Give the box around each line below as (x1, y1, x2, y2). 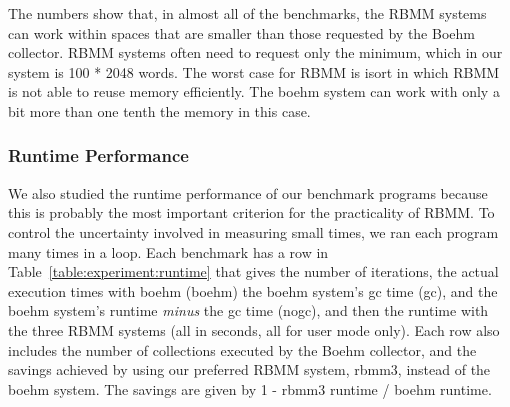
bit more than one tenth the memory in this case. (8, 100, 311, 121)
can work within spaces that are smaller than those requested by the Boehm (8, 22, 475, 43)
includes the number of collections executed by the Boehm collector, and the (8, 339, 477, 360)
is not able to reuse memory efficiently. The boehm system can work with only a (8, 81, 500, 102)
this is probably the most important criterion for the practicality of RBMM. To (8, 202, 495, 223)
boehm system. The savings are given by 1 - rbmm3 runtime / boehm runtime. (8, 378, 492, 399)
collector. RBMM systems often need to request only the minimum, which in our (8, 42, 503, 63)
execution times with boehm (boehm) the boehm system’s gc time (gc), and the (8, 280, 498, 301)
